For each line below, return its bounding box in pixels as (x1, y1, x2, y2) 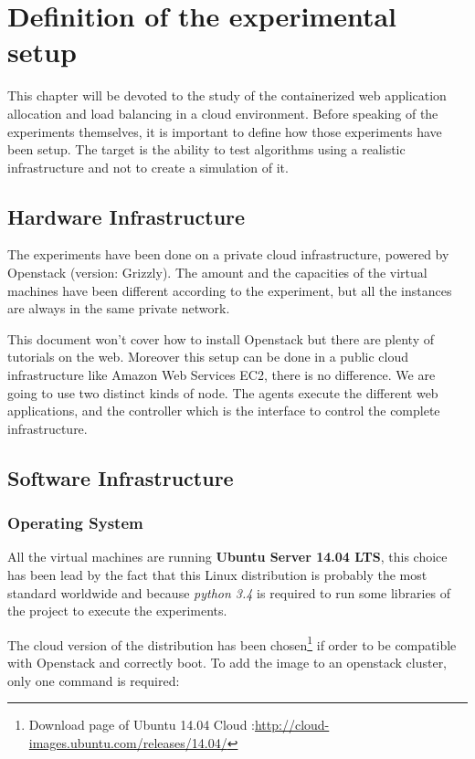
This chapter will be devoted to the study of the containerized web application (7, 86, 447, 105)
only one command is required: (7, 670, 180, 690)
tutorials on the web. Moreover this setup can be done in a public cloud (7, 347, 409, 366)
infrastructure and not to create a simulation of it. (7, 157, 289, 176)
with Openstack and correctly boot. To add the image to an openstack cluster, (7, 653, 448, 672)
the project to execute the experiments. (7, 601, 227, 620)
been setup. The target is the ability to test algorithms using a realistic (7, 140, 406, 159)
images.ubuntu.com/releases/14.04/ (28, 733, 227, 752)
